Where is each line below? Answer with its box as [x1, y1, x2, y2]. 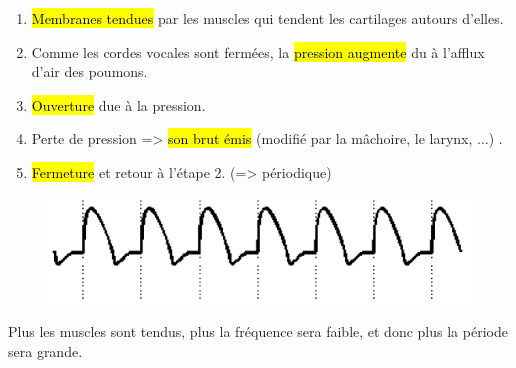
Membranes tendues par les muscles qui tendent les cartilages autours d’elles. [31, 8, 504, 28]
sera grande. [8, 340, 83, 361]
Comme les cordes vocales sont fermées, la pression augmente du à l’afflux [31, 41, 485, 62]
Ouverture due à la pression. [31, 94, 206, 115]
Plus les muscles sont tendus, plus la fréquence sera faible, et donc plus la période [8, 321, 508, 342]
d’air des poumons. [31, 61, 148, 82]
